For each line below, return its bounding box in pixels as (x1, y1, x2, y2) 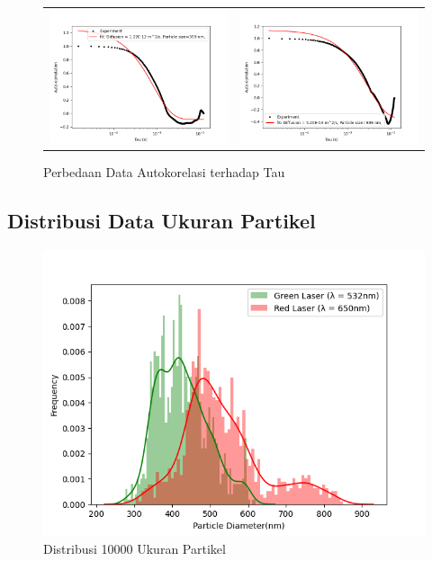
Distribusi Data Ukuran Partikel (7, 207, 316, 235)
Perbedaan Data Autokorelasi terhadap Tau (43, 163, 285, 182)
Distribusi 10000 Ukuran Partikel (43, 539, 226, 557)
